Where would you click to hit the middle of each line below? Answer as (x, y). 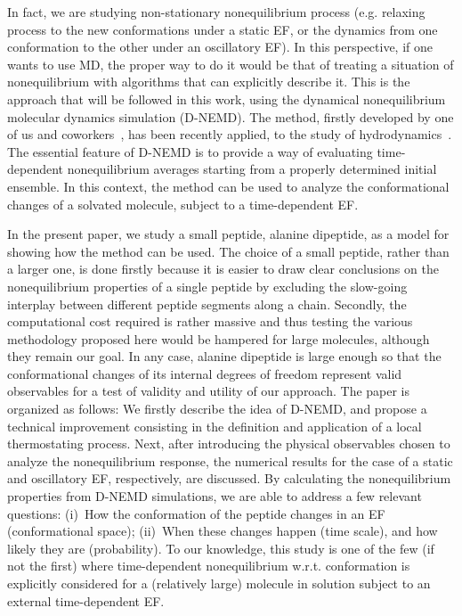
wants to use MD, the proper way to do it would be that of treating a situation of (231, 64)
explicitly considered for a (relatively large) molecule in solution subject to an (219, 583)
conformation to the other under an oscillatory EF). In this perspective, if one (220, 47)
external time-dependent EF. (86, 600)
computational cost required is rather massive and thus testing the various (210, 321)
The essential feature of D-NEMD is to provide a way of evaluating (190, 151)
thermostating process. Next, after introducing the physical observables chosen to (229, 444)
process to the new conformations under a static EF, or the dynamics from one (223, 29)
